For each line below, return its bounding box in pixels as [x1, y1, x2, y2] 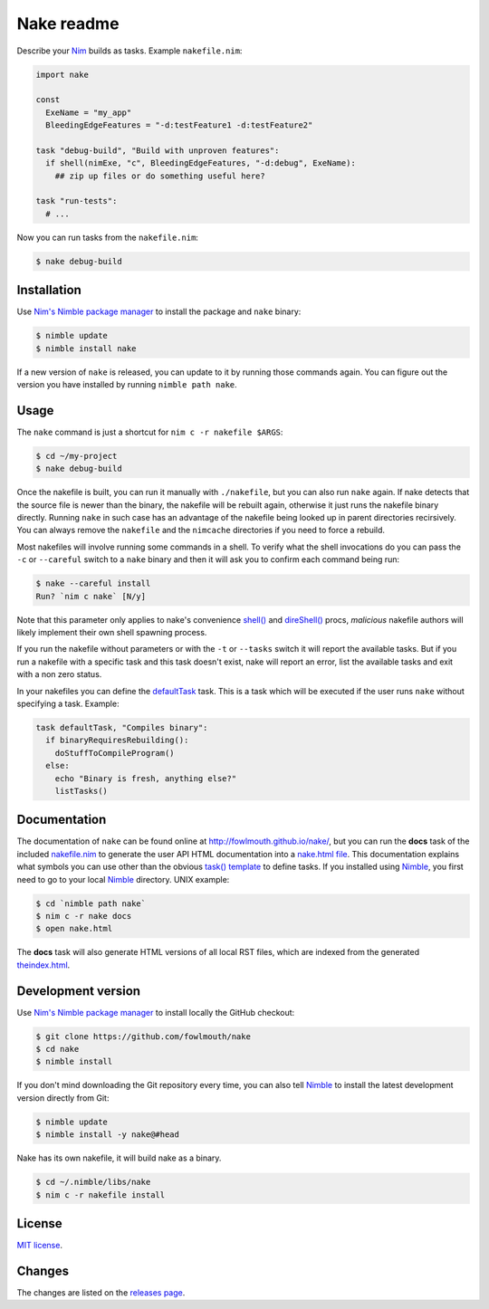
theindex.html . [16, 960, 71, 970]
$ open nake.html [35, 923, 113, 934]
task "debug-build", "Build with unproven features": [35, 145, 280, 156]
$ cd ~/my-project [35, 451, 118, 461]
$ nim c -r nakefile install [35, 1190, 166, 1199]
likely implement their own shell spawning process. [16, 627, 207, 638]
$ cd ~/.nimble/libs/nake [35, 1177, 151, 1188]
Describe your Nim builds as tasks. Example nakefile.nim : [16, 45, 243, 56]
